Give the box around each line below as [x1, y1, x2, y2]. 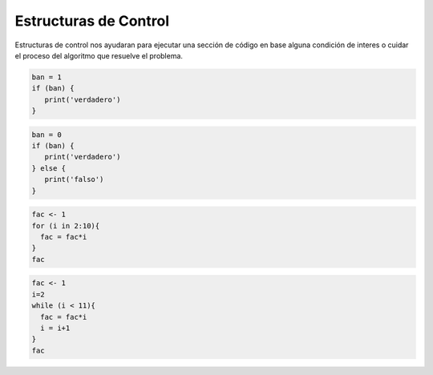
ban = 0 [31, 130, 62, 139]
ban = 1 [31, 72, 62, 82]
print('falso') [44, 175, 104, 184]
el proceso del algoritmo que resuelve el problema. [14, 50, 184, 60]
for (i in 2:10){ [31, 221, 100, 230]
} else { [31, 163, 67, 172]
